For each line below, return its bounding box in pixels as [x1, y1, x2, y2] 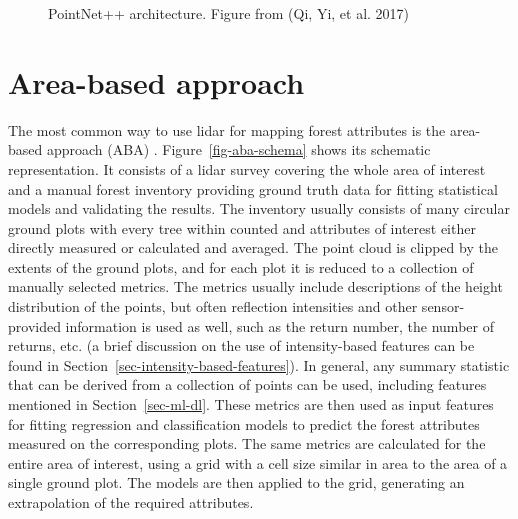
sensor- [421, 296, 465, 317]
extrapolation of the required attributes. [8, 492, 254, 512]
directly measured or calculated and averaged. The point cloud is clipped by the [8, 237, 498, 258]
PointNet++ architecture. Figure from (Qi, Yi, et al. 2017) [48, 3, 410, 23]
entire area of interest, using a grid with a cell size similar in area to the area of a [8, 452, 508, 473]
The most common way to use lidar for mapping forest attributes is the [8, 119, 446, 140]
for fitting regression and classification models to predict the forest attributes [8, 413, 480, 434]
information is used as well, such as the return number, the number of [65, 315, 494, 336]
